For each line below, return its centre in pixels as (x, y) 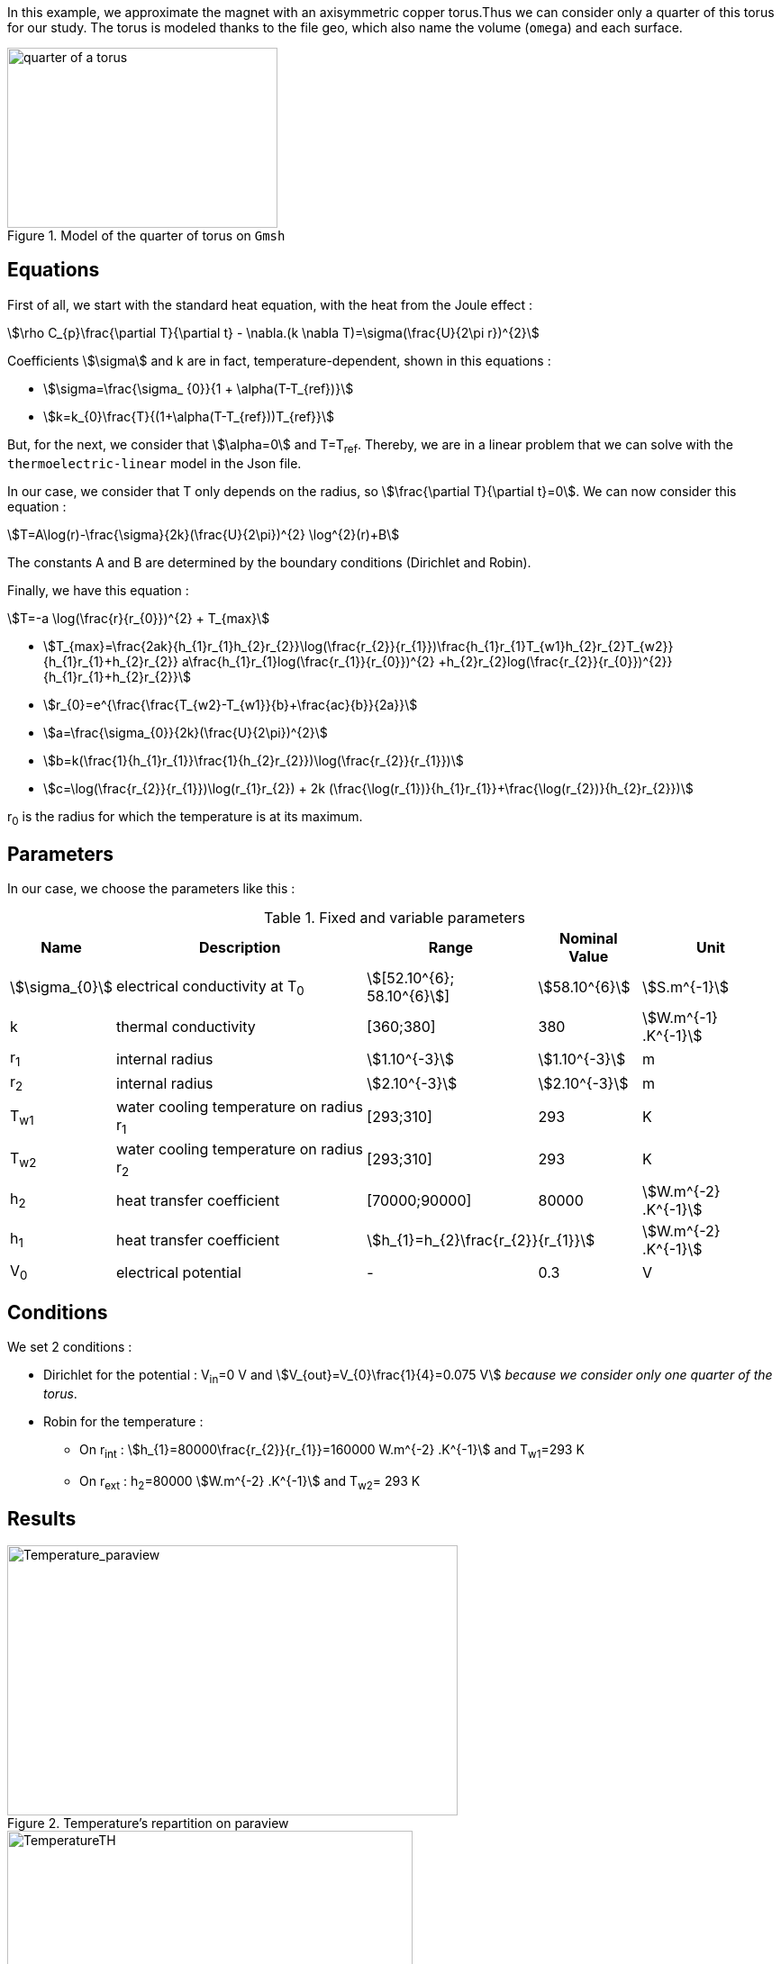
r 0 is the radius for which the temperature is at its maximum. (185, 818)
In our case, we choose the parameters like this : (151, 889)
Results (42, 1518)
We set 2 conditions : (70, 1347)
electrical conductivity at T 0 (210, 987)
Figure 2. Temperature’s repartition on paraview (148, 1824)
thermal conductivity (186, 1027)
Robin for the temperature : (123, 1421)
